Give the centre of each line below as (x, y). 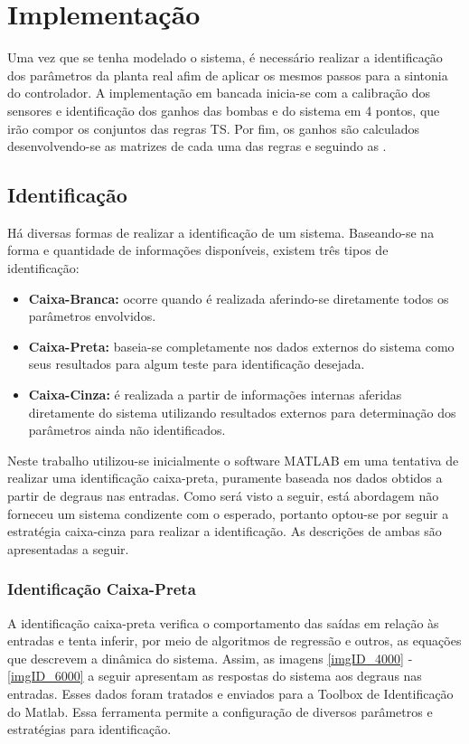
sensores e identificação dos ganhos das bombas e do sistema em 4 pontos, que (224, 110)
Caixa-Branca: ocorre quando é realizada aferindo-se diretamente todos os (239, 298)
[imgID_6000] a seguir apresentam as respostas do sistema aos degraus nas (215, 676)
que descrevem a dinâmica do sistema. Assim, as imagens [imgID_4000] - (210, 658)
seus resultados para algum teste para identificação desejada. (197, 364)
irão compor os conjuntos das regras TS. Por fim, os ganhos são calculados (213, 128)
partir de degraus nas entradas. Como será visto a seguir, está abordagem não (223, 496)
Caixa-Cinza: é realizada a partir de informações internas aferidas (215, 395)
